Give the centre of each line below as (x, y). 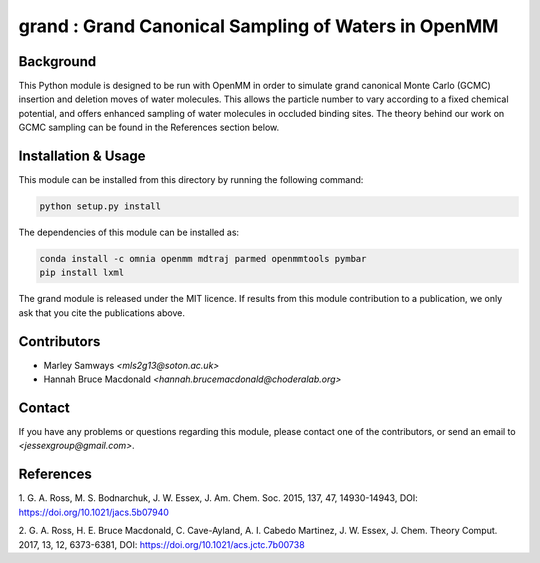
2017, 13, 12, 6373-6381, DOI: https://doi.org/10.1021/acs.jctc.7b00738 (161, 544)
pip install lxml (82, 273)
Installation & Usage (82, 156)
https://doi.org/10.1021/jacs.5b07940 (94, 512)
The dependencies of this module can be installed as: (129, 232)
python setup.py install (100, 206)
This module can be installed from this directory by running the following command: (191, 180)
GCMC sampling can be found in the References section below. (149, 127)
